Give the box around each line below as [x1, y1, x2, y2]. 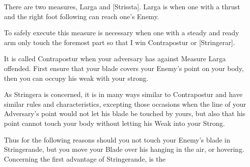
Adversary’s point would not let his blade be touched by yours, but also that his [4, 108, 246, 119]
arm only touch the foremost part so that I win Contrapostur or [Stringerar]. [4, 37, 235, 47]
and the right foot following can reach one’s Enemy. [4, 11, 159, 21]
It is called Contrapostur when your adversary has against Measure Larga [4, 53, 226, 64]
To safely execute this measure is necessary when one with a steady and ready [4, 27, 239, 38]
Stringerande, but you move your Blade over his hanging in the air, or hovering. [4, 144, 245, 154]
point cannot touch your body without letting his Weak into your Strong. [4, 118, 225, 128]
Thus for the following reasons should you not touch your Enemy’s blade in [4, 134, 230, 144]
